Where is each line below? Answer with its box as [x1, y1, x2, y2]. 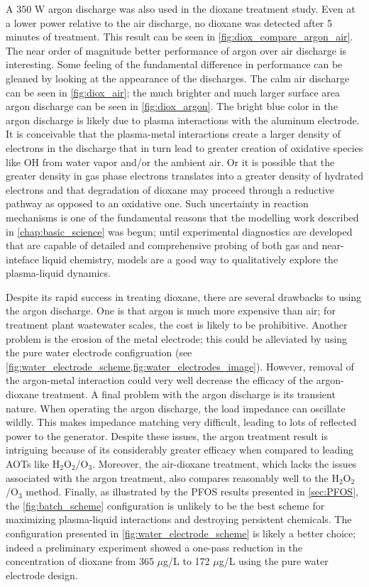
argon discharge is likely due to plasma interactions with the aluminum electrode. [6, 112, 360, 127]
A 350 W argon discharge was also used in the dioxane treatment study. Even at [6, 1, 356, 16]
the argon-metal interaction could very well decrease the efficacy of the [6, 373, 314, 388]
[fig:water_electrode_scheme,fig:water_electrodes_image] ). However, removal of [6, 358, 354, 373]
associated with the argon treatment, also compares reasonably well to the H [6, 470, 339, 485]
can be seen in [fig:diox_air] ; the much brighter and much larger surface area [6, 84, 341, 99]
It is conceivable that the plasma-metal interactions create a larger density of [6, 126, 341, 141]
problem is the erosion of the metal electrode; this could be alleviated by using [6, 331, 348, 346]
